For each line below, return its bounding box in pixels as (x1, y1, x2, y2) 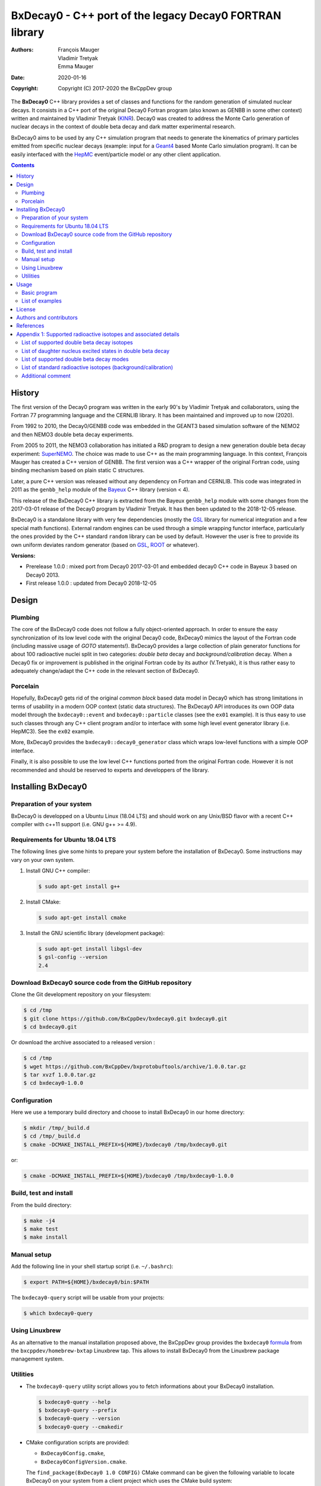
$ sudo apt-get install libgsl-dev (38, 945, 142, 952)
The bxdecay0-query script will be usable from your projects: (11, 1293, 165, 1301)
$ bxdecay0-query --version (38, 1415, 120, 1422)
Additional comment (21, 372, 71, 379)
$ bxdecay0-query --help (38, 1399, 111, 1405)
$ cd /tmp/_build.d (23, 1133, 80, 1139)
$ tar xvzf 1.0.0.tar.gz (23, 1071, 96, 1078)
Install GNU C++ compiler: (26, 867, 90, 874)
